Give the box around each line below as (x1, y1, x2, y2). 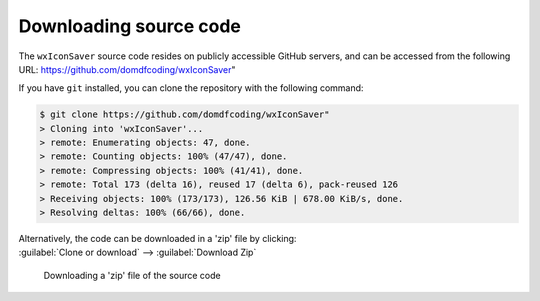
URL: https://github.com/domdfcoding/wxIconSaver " (18, 63, 236, 75)
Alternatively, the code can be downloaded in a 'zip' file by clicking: (18, 233, 297, 245)
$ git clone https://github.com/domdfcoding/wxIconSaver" (39, 109, 330, 120)
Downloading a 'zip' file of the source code (43, 269, 221, 281)
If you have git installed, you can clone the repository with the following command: (18, 82, 364, 94)
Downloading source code (18, 15, 242, 37)
